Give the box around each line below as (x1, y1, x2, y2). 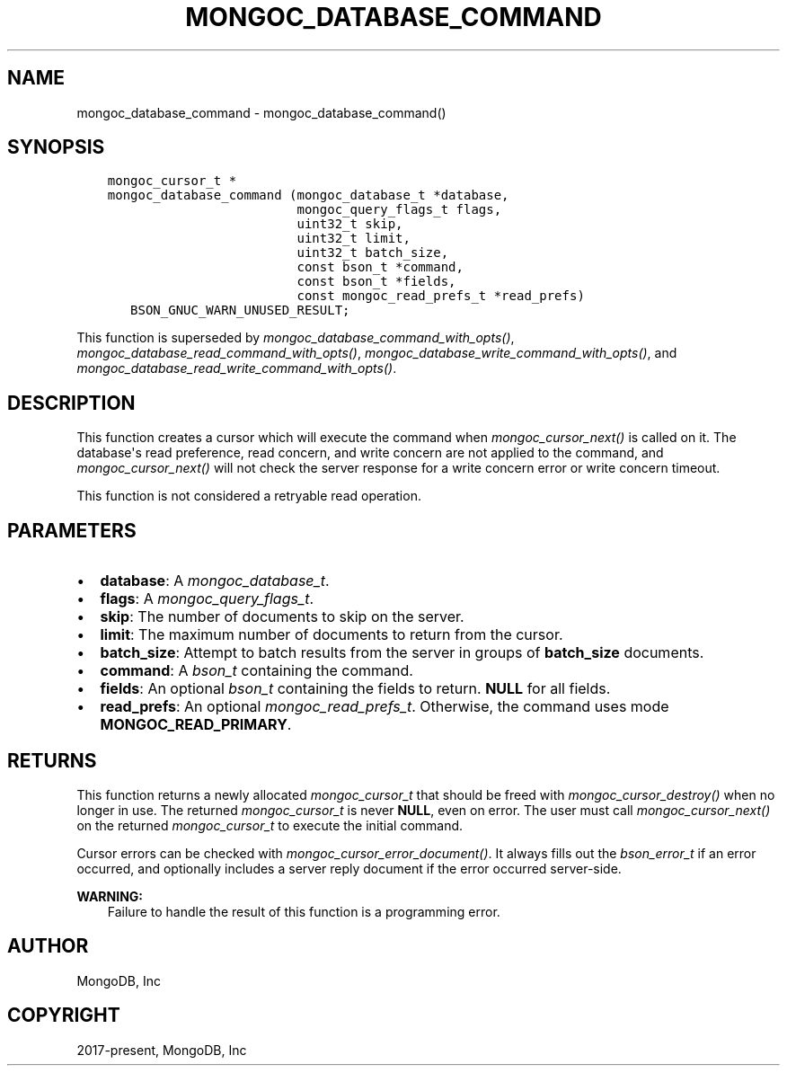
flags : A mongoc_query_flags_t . (100, 590, 314, 608)
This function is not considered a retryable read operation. (76, 488, 421, 504)
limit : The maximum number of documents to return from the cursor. (100, 625, 563, 644)
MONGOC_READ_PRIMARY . (100, 715, 292, 734)
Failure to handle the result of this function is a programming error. (107, 903, 500, 919)
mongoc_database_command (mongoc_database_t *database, (107, 188, 509, 203)
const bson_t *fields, (296, 274, 456, 289)
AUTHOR (7, 935, 89, 958)
